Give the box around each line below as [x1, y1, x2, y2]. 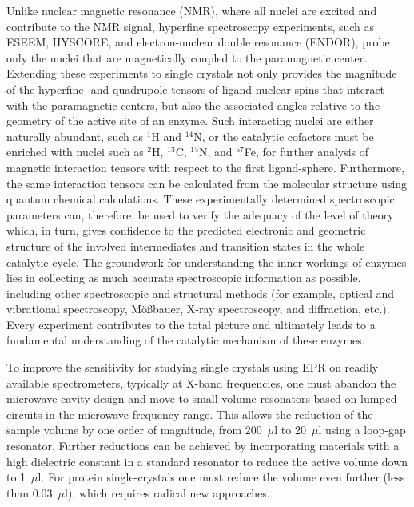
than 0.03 [6, 484, 53, 501]
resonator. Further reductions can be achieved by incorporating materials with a [6, 437, 400, 454]
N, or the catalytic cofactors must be [193, 127, 374, 144]
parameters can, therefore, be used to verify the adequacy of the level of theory [6, 206, 394, 223]
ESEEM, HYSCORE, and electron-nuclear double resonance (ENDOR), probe [6, 34, 390, 50]
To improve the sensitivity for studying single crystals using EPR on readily [6, 359, 379, 376]
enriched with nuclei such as [6, 143, 144, 160]
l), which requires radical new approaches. [65, 484, 270, 501]
